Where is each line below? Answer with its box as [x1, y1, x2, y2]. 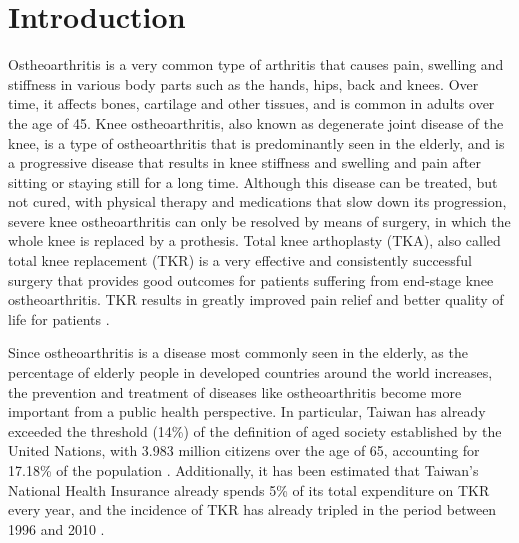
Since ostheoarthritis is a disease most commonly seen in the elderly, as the [8, 342, 468, 363]
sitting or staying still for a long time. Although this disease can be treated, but [8, 171, 498, 192]
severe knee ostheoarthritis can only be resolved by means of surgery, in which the [8, 210, 511, 231]
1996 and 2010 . [8, 518, 105, 539]
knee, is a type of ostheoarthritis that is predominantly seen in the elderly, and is [8, 132, 505, 153]
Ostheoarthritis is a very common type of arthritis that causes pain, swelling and [8, 54, 504, 75]
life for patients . [8, 308, 110, 329]
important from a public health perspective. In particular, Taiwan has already [8, 401, 486, 422]
